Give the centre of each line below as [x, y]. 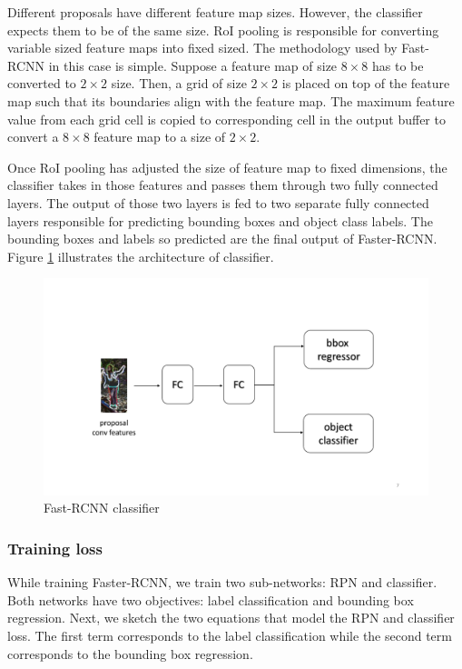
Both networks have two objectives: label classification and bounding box [211, 599]
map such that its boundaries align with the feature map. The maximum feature [231, 100]
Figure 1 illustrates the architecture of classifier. [141, 256]
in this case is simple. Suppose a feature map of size [193, 65]
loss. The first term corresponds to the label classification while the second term [230, 635]
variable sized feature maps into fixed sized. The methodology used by [202, 48]
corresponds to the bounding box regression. [130, 653]
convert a [33, 137]
